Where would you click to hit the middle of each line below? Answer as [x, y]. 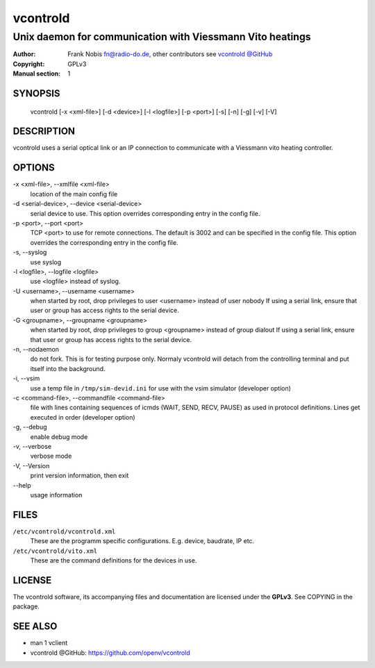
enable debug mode [59, 436]
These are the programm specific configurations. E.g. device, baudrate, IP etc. [142, 541]
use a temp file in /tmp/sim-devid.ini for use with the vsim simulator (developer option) [161, 388]
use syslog [46, 262]
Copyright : [29, 64]
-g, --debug [30, 427]
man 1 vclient [49, 643]
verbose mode [51, 456]
